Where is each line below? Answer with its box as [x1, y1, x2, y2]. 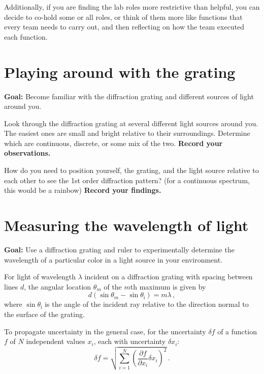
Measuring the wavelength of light [4, 215, 249, 236]
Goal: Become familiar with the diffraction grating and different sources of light [4, 91, 254, 101]
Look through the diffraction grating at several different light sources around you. [4, 118, 258, 128]
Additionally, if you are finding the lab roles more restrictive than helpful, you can [4, 2, 260, 12]
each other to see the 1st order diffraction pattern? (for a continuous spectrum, [4, 175, 250, 185]
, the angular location [24, 281, 91, 292]
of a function [217, 326, 257, 336]
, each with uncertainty [93, 336, 166, 347]
